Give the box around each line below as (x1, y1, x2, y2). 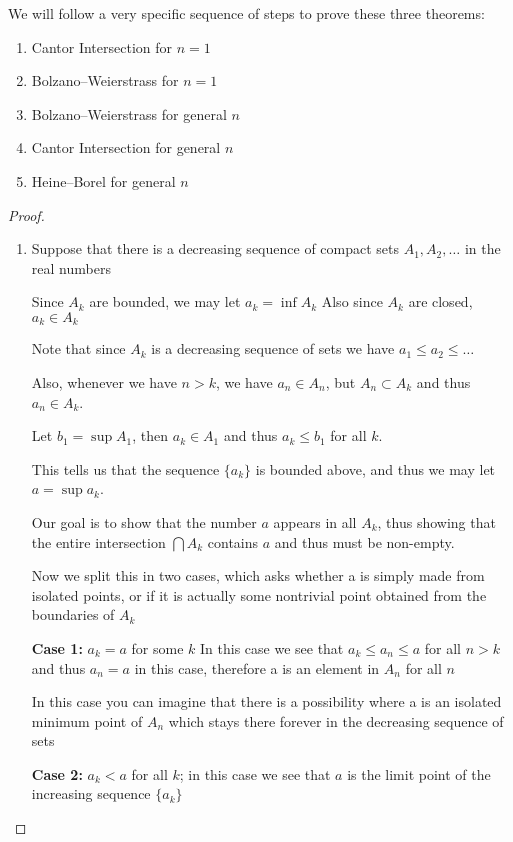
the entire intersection (31, 531, 166, 552)
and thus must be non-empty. (274, 531, 455, 552)
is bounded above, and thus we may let (255, 458, 496, 479)
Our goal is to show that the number (31, 511, 257, 532)
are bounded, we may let (89, 291, 241, 312)
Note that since (31, 338, 126, 359)
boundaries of (31, 604, 115, 625)
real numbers (31, 257, 111, 278)
